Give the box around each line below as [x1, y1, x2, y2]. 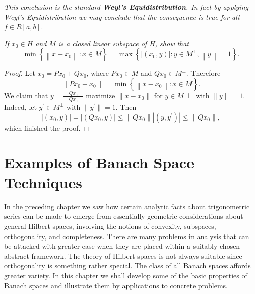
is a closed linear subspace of [58, 38, 147, 48]
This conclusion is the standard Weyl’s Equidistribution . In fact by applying [4, 2, 248, 12]
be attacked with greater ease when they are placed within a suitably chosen [4, 241, 240, 251]
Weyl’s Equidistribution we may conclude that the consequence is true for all [4, 11, 240, 22]
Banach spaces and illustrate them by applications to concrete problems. [4, 280, 228, 290]
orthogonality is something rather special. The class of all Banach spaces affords [4, 260, 251, 271]
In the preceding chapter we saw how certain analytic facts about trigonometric [4, 201, 250, 211]
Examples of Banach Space [4, 152, 194, 172]
